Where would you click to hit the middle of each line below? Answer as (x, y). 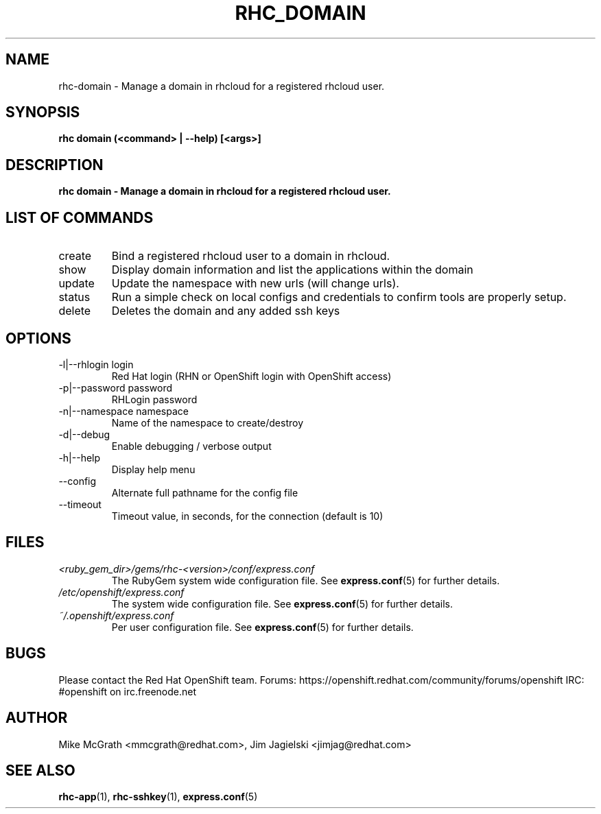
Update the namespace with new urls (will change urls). (255, 284)
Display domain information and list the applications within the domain (292, 270)
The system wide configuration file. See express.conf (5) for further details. (282, 603)
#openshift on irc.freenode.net (127, 691)
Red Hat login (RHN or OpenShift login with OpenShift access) (251, 376)
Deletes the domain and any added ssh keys (226, 311)
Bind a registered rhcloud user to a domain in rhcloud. (251, 256)
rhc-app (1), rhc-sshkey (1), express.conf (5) (158, 797)
